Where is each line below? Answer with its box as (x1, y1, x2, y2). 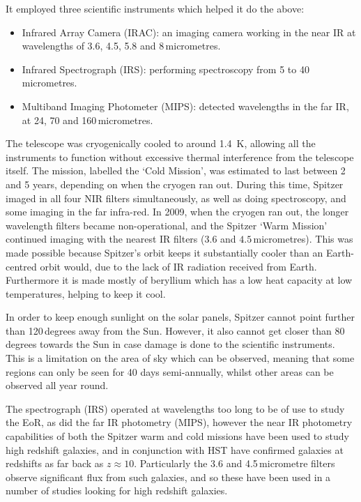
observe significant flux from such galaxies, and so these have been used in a (6, 469, 331, 484)
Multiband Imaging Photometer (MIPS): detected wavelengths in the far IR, (22, 98, 349, 113)
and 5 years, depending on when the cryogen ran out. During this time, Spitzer (6, 176, 344, 191)
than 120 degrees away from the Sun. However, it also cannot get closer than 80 (6, 323, 345, 337)
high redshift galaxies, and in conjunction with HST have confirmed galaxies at (6, 442, 344, 457)
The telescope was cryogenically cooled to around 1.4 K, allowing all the (6, 136, 316, 151)
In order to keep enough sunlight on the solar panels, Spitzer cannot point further (6, 310, 355, 324)
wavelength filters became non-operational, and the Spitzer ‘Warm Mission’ (6, 218, 328, 232)
